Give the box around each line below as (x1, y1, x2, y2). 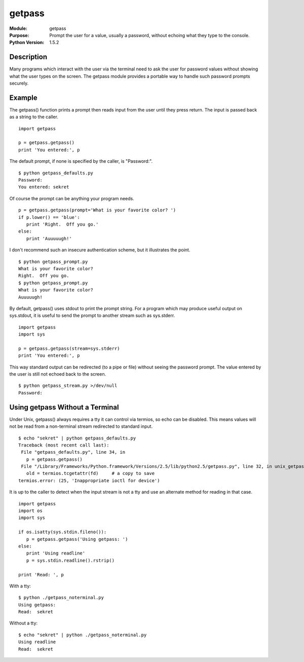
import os (18, 508, 43, 514)
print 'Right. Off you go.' (26, 222, 99, 227)
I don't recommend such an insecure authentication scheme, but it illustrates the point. (9, 247, 191, 253)
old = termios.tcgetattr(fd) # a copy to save (26, 470, 155, 476)
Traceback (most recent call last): (18, 442, 109, 448)
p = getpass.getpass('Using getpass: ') (26, 536, 128, 542)
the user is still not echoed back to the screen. (9, 371, 106, 377)
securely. (9, 80, 29, 86)
